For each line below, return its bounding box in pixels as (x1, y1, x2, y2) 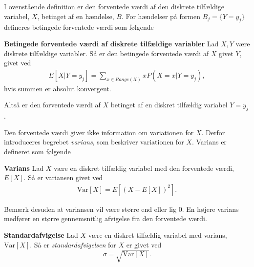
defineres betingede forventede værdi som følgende (4, 22, 154, 32)
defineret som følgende (4, 146, 71, 156)
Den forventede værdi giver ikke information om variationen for (4, 127, 194, 137)
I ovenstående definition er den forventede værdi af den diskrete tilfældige (4, 1, 225, 11)
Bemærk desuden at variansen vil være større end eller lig (4, 204, 176, 214)
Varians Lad (4, 163, 44, 173)
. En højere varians (182, 204, 239, 214)
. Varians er (191, 137, 227, 147)
